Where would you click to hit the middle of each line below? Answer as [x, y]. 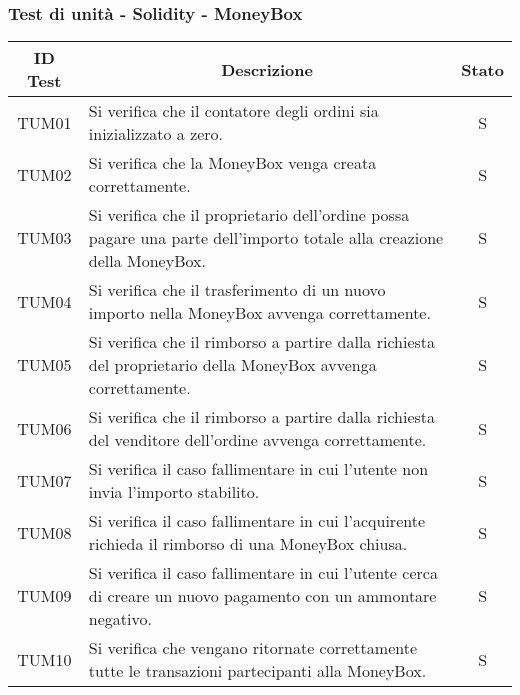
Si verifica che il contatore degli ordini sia [233, 111]
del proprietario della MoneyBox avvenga [232, 365]
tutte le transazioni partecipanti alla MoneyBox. [257, 671]
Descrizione [267, 69]
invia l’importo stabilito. [174, 492]
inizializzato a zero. [156, 134]
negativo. [120, 619]
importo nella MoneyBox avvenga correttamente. [259, 313]
